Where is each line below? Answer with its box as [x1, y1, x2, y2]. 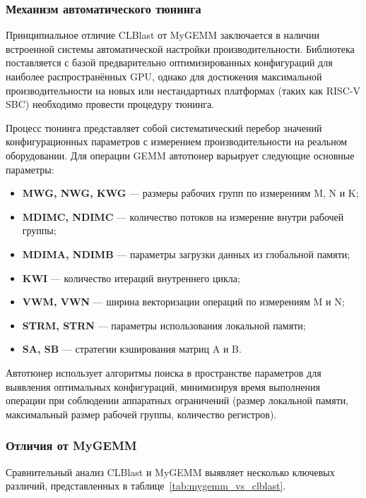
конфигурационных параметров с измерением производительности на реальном [6, 134, 348, 149]
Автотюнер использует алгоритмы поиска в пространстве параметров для [6, 365, 321, 379]
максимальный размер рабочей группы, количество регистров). [6, 406, 277, 421]
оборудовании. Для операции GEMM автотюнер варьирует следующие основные [6, 147, 355, 162]
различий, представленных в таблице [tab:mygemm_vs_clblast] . [6, 478, 286, 493]
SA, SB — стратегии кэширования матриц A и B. [22, 341, 242, 356]
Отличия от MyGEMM [6, 437, 137, 454]
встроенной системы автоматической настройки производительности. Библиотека [6, 41, 355, 56]
